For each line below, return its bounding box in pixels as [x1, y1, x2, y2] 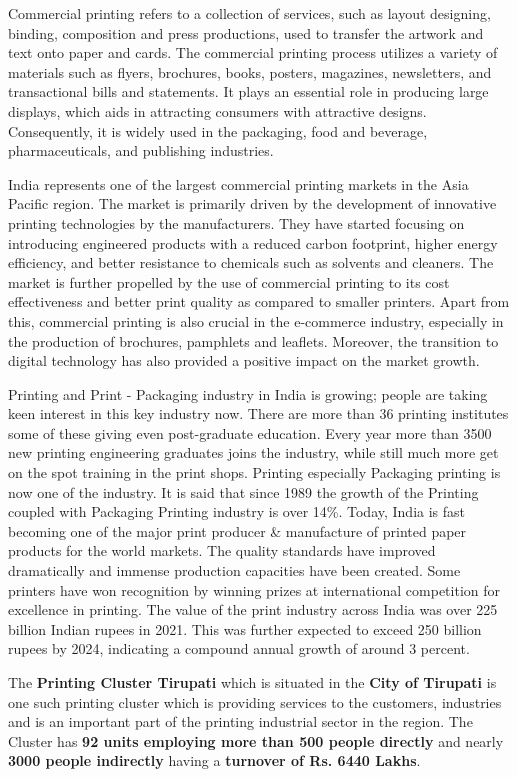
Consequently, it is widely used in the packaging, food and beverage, [8, 120, 428, 141]
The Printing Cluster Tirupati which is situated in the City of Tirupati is [8, 672, 497, 692]
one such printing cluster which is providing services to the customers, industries [8, 691, 502, 712]
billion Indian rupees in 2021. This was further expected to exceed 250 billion [8, 618, 482, 639]
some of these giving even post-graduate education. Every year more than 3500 [8, 422, 492, 443]
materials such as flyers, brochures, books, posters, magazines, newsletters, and [8, 61, 492, 82]
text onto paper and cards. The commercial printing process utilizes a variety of [8, 42, 498, 63]
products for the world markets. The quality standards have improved [8, 540, 436, 561]
